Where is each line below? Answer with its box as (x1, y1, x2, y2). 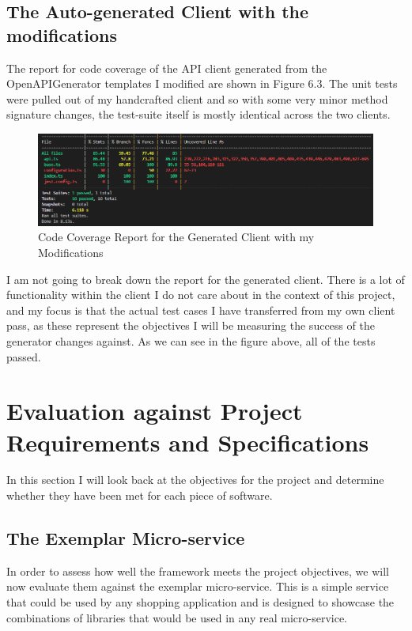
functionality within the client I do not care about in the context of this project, (6, 286, 395, 303)
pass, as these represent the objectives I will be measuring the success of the (6, 317, 375, 334)
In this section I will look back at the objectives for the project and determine (6, 471, 384, 488)
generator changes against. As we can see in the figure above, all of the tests (6, 332, 376, 349)
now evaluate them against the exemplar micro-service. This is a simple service (6, 578, 389, 595)
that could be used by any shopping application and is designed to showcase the (6, 594, 395, 610)
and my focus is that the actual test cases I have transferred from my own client (6, 301, 395, 318)
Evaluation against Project (6, 395, 303, 427)
